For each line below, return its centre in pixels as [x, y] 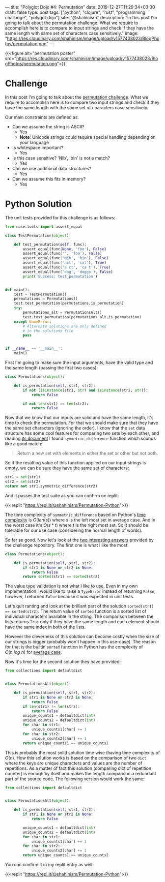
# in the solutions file [48, 331]
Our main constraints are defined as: [42, 117]
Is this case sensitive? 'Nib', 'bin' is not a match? [61, 158]
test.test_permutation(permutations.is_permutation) [69, 304]
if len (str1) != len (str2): [51, 706]
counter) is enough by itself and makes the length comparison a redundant [81, 773]
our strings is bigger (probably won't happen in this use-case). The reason [81, 642]
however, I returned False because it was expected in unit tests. [69, 597]
